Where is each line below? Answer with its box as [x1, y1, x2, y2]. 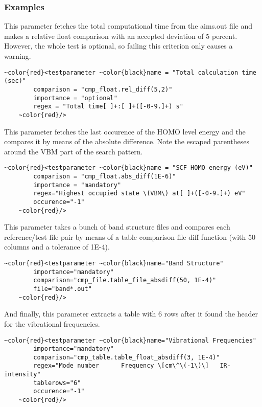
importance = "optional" [33, 94, 117, 102]
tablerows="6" [33, 379, 81, 387]
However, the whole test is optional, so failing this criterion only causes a [4, 40, 233, 51]
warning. [4, 51, 31, 61]
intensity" [4, 371, 41, 378]
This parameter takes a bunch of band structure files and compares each [4, 221, 230, 232]
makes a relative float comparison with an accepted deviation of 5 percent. [4, 30, 237, 41]
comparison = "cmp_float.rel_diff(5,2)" [33, 85, 173, 93]
